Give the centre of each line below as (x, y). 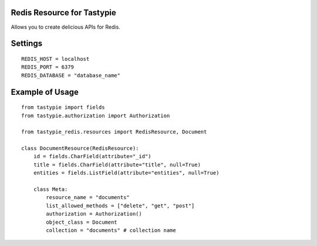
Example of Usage (45, 92)
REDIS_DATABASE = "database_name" (71, 75)
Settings (27, 44)
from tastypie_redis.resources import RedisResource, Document (114, 132)
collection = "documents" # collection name (111, 230)
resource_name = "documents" (88, 197)
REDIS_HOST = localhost (55, 59)
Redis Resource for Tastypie (64, 13)
